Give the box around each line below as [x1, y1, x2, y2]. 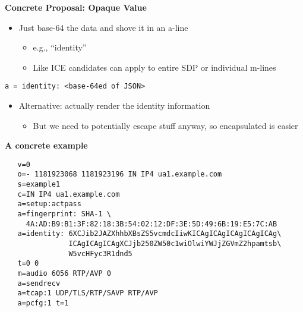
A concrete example [5, 139, 88, 152]
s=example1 [17, 180, 61, 189]
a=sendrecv [17, 279, 61, 288]
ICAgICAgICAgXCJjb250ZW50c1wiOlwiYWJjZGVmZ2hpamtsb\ [68, 239, 282, 248]
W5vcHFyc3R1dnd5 [68, 249, 132, 258]
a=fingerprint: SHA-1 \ [17, 210, 111, 219]
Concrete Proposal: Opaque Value [5, 1, 147, 13]
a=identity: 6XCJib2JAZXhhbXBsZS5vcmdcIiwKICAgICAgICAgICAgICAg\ [17, 229, 282, 238]
